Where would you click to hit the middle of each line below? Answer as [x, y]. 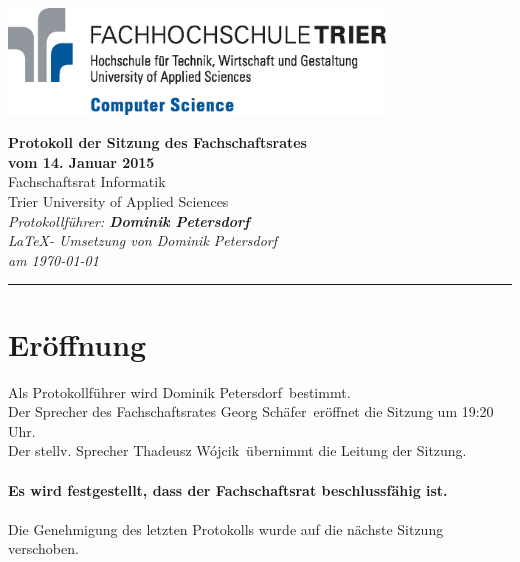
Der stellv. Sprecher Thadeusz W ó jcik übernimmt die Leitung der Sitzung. [237, 450]
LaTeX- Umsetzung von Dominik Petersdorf [142, 240]
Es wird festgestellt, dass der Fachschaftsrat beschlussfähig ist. [228, 489]
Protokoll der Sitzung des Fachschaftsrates [157, 142]
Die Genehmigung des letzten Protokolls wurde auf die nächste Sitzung [226, 528]
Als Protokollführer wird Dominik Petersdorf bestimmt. [179, 391]
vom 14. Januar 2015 [81, 161]
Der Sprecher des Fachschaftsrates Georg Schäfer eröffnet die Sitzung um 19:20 [251, 411]
